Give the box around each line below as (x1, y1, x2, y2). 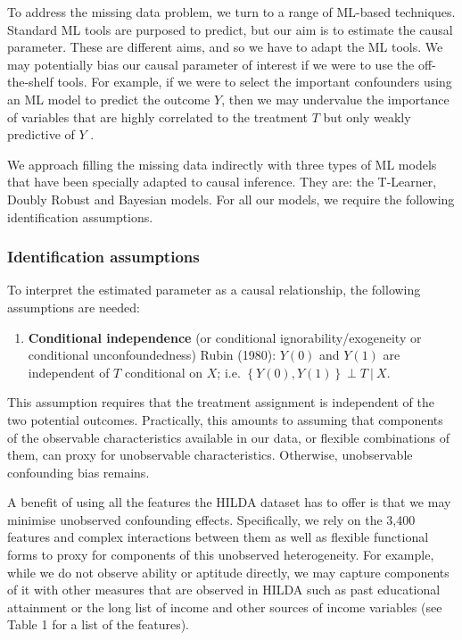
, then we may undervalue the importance (221, 89, 450, 108)
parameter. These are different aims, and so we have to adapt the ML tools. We (7, 37, 443, 56)
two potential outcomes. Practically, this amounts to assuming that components (7, 410, 443, 428)
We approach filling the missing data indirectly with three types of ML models (7, 154, 437, 173)
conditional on (124, 362, 203, 381)
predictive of (7, 125, 75, 144)
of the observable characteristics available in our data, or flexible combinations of (7, 428, 450, 446)
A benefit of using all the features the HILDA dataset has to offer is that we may (7, 493, 451, 511)
